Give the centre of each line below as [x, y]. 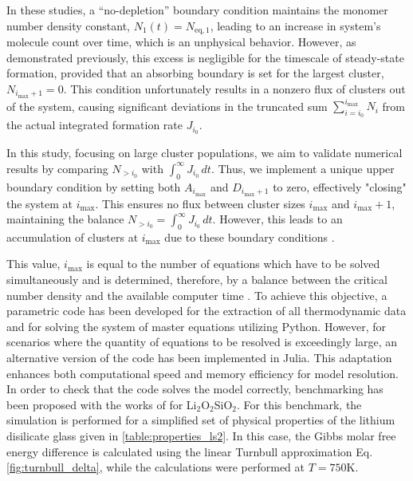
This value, [33, 264]
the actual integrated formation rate [95, 125]
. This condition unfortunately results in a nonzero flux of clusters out [234, 88]
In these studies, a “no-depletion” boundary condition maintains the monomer [197, 10]
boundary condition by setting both [94, 186]
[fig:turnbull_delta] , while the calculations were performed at [156, 467]
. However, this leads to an [277, 219]
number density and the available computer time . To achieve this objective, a [197, 295]
